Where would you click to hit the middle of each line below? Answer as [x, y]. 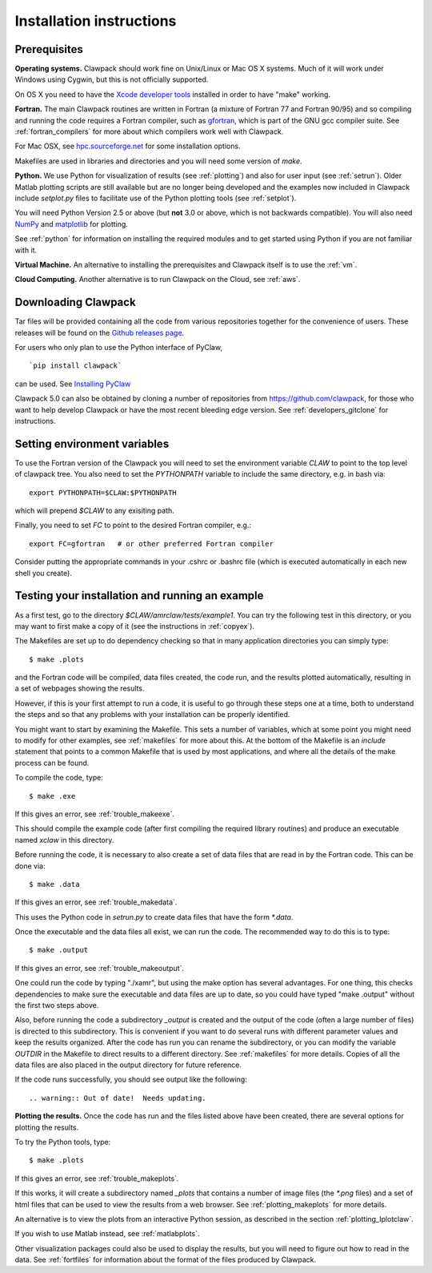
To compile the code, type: [59, 778]
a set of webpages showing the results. [80, 688]
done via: [30, 866]
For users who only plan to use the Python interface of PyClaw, [119, 347]
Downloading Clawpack [75, 302]
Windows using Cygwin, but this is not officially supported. [112, 79]
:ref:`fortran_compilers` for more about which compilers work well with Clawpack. [149, 131]
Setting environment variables [92, 443]
